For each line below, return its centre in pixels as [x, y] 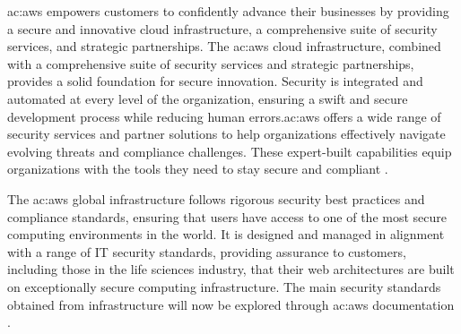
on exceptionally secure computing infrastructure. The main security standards [224, 286]
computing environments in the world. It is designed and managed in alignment [226, 234]
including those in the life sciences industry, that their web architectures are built [231, 269]
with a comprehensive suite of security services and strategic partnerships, [211, 63]
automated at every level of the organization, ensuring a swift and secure [208, 98]
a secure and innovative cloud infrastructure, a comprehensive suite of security [222, 28]
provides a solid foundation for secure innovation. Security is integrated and [215, 81]
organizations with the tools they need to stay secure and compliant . [198, 169]
